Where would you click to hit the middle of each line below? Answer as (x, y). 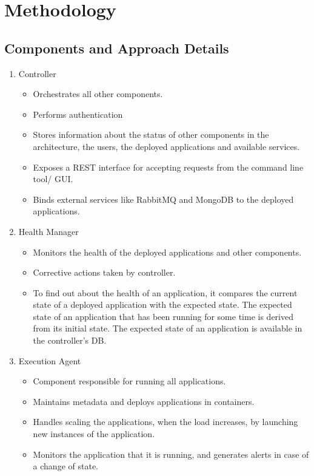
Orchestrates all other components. (98, 94)
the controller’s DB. (70, 340)
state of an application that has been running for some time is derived (163, 316)
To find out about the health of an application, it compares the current (165, 292)
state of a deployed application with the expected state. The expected (162, 304)
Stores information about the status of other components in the (151, 134)
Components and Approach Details (117, 48)
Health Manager (48, 231)
